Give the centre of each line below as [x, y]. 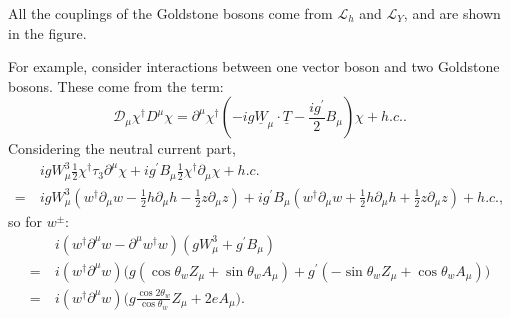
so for [25, 220]
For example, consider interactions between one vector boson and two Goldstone [254, 66]
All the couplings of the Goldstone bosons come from [170, 13]
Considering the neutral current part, [122, 148]
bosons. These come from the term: [116, 85]
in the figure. [47, 32]
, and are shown [452, 13]
